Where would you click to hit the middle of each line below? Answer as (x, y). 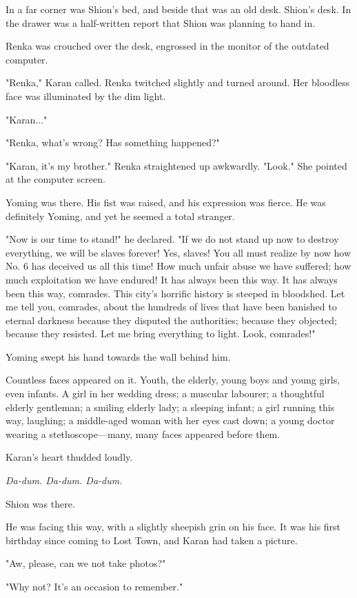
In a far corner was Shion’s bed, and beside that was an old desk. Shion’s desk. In (178, 9)
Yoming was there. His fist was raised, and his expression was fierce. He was (166, 202)
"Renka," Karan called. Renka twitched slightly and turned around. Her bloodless (178, 82)
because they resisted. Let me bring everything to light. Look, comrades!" (161, 333)
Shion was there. (40, 503)
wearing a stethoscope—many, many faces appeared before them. (143, 433)
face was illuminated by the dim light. (86, 96)
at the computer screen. (55, 179)
